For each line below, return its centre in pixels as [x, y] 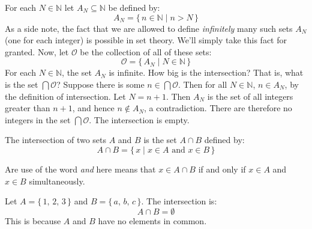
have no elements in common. [152, 220]
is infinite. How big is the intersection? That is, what [206, 72]
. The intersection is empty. [139, 119]
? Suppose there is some [100, 84]
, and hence [93, 108]
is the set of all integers [250, 96]
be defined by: [134, 7]
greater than [28, 108]
